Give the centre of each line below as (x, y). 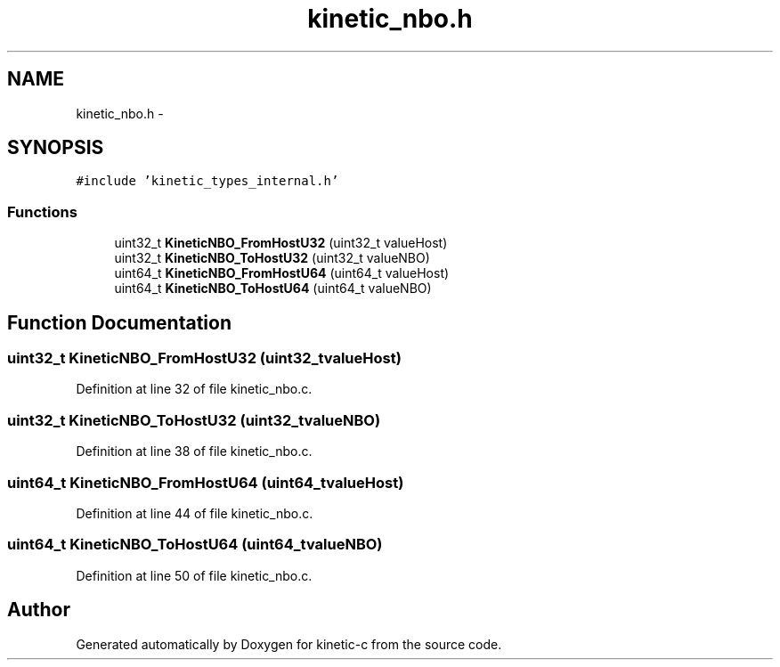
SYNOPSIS (56, 148)
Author (39, 610)
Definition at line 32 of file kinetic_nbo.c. (194, 389)
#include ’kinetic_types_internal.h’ (207, 181)
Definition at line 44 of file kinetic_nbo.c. (195, 513)
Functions (42, 211)
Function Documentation (119, 322)
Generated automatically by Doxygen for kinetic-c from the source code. (289, 644)
